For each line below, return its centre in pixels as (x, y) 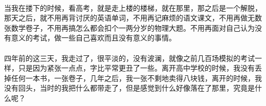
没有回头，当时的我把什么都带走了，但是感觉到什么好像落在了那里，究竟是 (129, 88)
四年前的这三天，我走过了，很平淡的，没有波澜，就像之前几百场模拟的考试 (129, 58)
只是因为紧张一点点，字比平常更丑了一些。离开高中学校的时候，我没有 (136, 68)
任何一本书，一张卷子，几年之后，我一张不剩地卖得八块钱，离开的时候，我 (136, 78)
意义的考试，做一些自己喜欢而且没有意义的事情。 (93, 38)
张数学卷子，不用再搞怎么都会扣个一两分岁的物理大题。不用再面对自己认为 (129, 27)
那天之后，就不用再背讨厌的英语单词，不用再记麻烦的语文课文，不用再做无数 (133, 18)
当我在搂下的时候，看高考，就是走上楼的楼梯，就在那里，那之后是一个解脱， (133, 7)
